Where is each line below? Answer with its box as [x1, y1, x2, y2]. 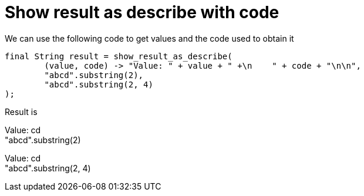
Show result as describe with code [5, 2, 279, 22]
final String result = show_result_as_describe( [5, 51, 232, 61]
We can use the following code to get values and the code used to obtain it [5, 33, 294, 43]
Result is [5, 106, 38, 117]
